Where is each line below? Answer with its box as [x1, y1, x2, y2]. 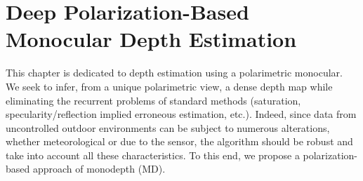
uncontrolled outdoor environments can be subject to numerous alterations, [6, 120, 330, 135]
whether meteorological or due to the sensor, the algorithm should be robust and [6, 134, 353, 149]
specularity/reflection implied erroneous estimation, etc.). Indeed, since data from [6, 107, 357, 121]
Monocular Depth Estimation [6, 25, 297, 53]
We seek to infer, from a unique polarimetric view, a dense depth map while [6, 79, 333, 93]
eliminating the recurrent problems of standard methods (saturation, [6, 93, 301, 107]
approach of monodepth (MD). [32, 161, 166, 176]
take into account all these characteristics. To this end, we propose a [6, 147, 300, 162]
